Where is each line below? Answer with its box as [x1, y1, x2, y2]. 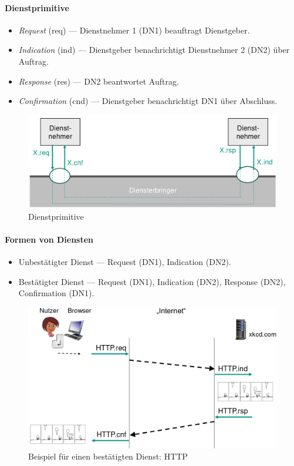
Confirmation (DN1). [18, 287, 94, 299]
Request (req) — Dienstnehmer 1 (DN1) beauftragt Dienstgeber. [18, 24, 250, 36]
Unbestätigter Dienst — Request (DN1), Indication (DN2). [18, 256, 231, 268]
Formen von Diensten [5, 233, 94, 245]
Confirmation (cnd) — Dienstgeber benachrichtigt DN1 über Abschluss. [18, 95, 278, 107]
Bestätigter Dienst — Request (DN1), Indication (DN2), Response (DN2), [18, 275, 286, 287]
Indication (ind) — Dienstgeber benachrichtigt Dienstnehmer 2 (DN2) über [18, 43, 290, 56]
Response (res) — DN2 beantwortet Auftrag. [18, 75, 179, 87]
